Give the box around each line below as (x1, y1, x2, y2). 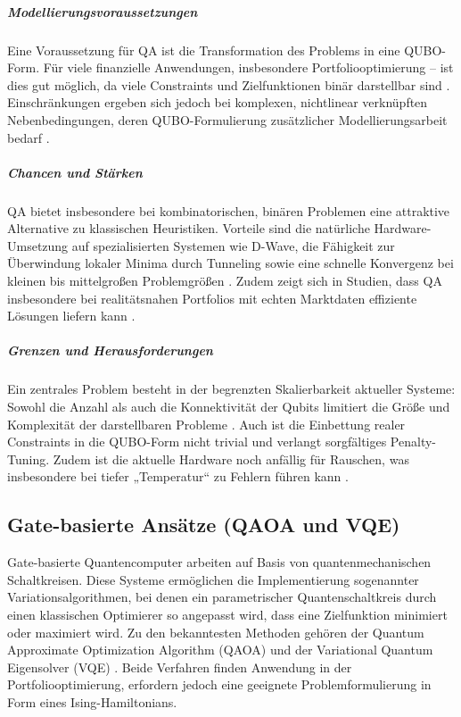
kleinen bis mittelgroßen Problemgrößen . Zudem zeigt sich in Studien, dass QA (7, 271, 442, 290)
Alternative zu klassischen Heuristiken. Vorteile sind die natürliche (7, 219, 370, 238)
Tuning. (7, 449, 50, 468)
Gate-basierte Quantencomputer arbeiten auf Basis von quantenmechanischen (7, 553, 432, 571)
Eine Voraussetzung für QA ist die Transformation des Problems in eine (7, 40, 400, 59)
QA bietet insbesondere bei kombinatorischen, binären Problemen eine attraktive (7, 201, 450, 220)
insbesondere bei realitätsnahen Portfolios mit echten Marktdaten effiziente (7, 288, 417, 307)
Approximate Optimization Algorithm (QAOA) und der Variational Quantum (7, 640, 433, 659)
